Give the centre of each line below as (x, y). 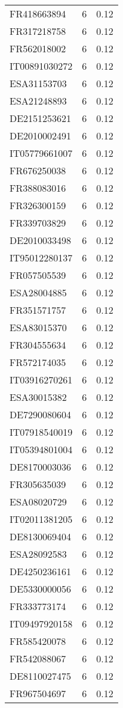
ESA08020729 (38, 502)
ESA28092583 (38, 554)
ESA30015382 (38, 397)
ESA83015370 (38, 327)
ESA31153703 (38, 83)
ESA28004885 (38, 292)
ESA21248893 (38, 101)
